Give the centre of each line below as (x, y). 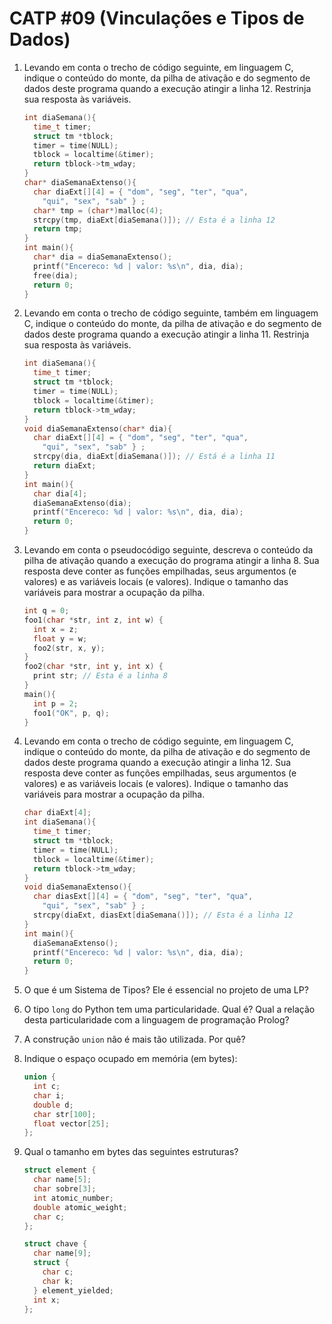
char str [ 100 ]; (65, 1114)
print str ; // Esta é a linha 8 (100, 676)
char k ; (58, 1281)
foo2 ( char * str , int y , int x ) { (93, 667)
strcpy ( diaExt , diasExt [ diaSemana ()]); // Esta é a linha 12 (163, 915)
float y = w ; (60, 638)
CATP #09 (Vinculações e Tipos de (157, 18)
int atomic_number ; (74, 1198)
